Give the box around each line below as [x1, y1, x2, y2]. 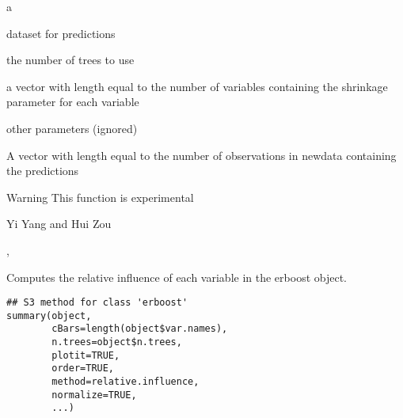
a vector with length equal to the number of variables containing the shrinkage [6, 78, 388, 94]
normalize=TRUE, [51, 389, 137, 401]
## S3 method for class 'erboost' [6, 297, 188, 309]
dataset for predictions [6, 25, 116, 41]
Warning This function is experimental [6, 188, 194, 205]
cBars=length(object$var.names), [51, 323, 228, 335]
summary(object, [6, 310, 92, 321]
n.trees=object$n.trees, [51, 336, 182, 348]
